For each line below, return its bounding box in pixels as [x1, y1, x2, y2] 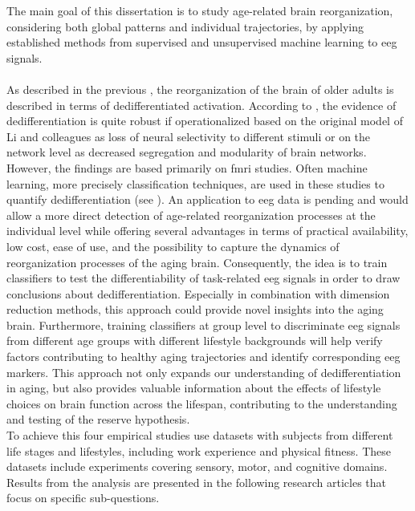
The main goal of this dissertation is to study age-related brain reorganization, [6, 2, 393, 18]
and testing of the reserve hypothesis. [6, 411, 190, 428]
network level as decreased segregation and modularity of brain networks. [6, 144, 367, 160]
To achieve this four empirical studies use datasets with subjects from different [6, 427, 393, 444]
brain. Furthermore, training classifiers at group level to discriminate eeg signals [6, 316, 401, 333]
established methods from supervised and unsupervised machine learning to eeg [6, 34, 397, 51]
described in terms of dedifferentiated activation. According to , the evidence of [6, 96, 397, 113]
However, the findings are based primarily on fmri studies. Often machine [6, 159, 368, 176]
